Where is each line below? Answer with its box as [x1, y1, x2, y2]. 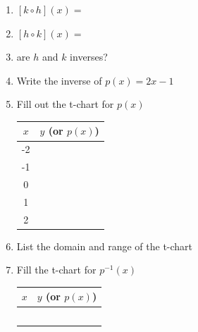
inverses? [70, 49, 108, 64]
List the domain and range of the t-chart [16, 238, 193, 253]
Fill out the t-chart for [16, 97, 114, 111]
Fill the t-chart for [16, 262, 97, 277]
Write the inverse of [16, 73, 102, 87]
